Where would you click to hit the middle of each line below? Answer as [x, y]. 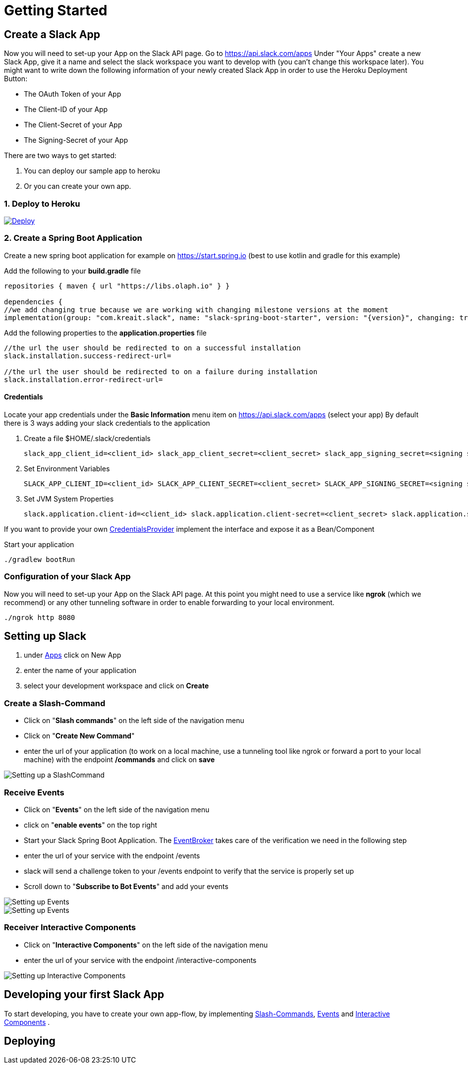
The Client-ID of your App [66, 110]
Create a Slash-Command [55, 703]
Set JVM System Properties [69, 499]
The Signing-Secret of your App [76, 140]
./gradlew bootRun [40, 559]
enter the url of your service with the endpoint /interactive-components [140, 960]
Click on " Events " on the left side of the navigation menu [117, 809]
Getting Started [56, 10]
